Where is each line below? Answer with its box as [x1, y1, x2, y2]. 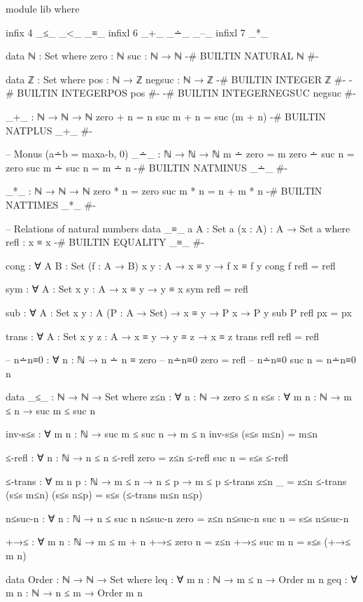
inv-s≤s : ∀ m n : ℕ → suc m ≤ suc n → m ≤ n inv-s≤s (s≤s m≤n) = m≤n [6, 426, 318, 441]
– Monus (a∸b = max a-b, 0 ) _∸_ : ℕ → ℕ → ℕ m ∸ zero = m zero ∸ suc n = [6, 146, 355, 161]
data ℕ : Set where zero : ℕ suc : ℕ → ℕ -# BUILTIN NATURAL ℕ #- [6, 48, 319, 63]
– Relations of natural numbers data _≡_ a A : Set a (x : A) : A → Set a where [6, 220, 350, 235]
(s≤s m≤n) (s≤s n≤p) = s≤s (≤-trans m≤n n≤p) [6, 487, 203, 502]
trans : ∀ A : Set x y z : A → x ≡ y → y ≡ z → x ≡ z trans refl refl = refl [6, 328, 320, 343]
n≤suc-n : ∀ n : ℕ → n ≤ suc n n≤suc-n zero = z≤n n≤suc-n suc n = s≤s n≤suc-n [6, 510, 349, 525]
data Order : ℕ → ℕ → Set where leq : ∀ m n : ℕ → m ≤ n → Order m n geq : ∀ [6, 571, 357, 586]
